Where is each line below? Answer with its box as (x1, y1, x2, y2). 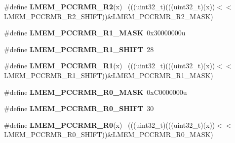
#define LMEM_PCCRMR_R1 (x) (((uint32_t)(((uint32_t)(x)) (4, 60, 215, 71)
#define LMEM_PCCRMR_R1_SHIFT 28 (4, 44, 154, 54)
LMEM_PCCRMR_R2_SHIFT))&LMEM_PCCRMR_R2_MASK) (4, 11, 213, 21)
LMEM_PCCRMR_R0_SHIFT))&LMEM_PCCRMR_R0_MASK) (4, 129, 213, 140)
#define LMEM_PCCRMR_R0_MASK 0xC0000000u (4, 86, 187, 97)
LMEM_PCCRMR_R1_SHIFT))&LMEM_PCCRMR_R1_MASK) (4, 70, 213, 80)
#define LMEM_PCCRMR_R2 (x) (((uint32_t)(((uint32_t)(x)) (4, 1, 215, 11)
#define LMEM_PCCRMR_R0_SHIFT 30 (4, 103, 154, 114)
